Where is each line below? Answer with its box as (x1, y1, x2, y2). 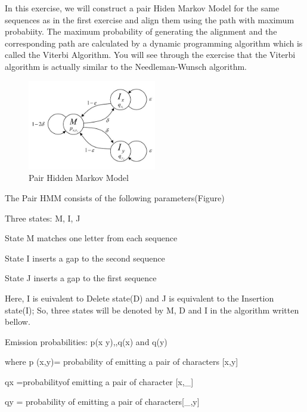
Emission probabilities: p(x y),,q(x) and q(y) (5, 335, 168, 348)
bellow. (5, 315, 30, 328)
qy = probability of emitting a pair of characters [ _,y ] (5, 395, 200, 408)
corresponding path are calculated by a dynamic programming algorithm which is (5, 36, 303, 49)
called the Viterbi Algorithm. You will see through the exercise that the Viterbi (5, 48, 296, 61)
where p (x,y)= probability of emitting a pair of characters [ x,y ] (5, 355, 238, 368)
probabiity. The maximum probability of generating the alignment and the (5, 25, 277, 38)
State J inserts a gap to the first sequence (5, 272, 157, 284)
